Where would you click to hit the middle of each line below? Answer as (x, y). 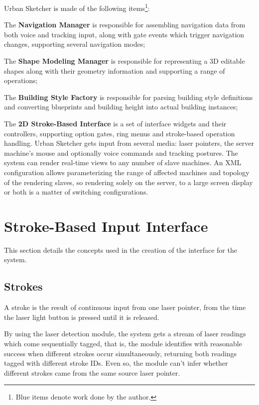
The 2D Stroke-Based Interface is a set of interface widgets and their (115, 123)
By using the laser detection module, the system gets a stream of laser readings (125, 334)
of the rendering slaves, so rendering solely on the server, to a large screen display (129, 182)
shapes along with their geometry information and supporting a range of (115, 70)
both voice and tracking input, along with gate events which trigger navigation (124, 34)
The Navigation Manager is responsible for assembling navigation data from (125, 25)
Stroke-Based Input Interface (106, 226)
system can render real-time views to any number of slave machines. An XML (123, 162)
